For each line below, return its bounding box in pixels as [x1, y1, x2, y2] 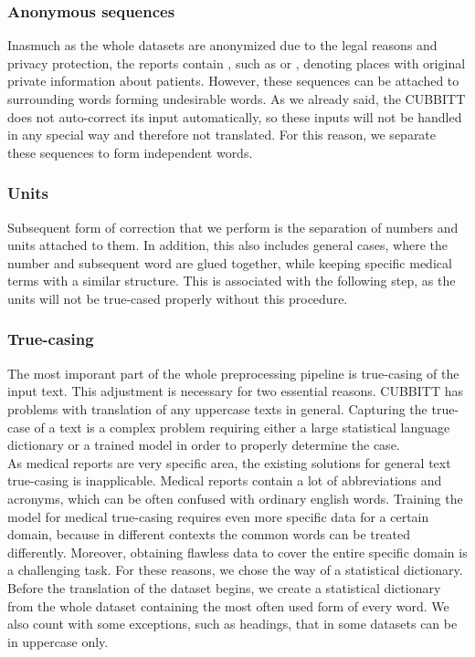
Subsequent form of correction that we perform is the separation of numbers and [7, 217, 459, 236]
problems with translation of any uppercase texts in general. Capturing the [7, 399, 427, 418]
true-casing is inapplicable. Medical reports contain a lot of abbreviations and [7, 471, 442, 490]
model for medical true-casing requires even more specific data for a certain [7, 506, 429, 526]
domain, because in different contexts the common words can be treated [7, 525, 410, 544]
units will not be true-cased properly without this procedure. [7, 288, 348, 308]
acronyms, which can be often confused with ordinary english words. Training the [7, 488, 463, 507]
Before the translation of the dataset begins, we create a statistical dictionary [7, 578, 441, 597]
